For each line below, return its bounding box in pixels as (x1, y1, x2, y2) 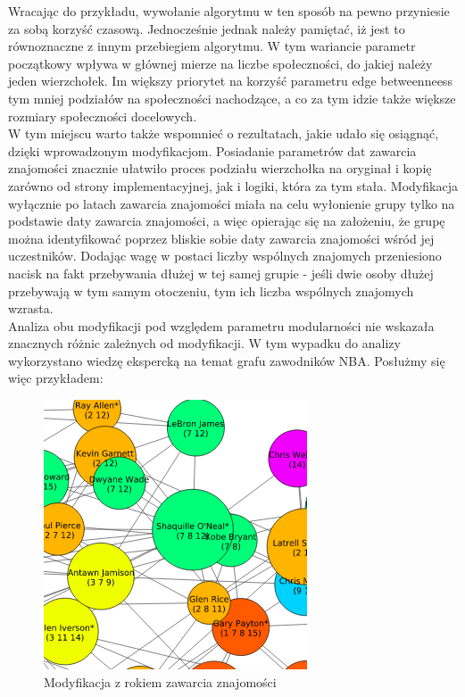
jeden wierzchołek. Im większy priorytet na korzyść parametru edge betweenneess (8, 71, 453, 90)
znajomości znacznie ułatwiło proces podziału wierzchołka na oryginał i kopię (8, 159, 432, 178)
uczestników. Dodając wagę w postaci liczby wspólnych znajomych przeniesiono (8, 246, 442, 265)
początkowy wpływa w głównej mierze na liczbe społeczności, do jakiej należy (8, 54, 433, 72)
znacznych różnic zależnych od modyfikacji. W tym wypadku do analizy (8, 334, 401, 353)
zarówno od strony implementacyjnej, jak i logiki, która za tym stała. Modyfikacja (8, 176, 458, 195)
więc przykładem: (8, 369, 104, 387)
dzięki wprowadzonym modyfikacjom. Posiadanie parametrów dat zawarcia (8, 141, 417, 160)
